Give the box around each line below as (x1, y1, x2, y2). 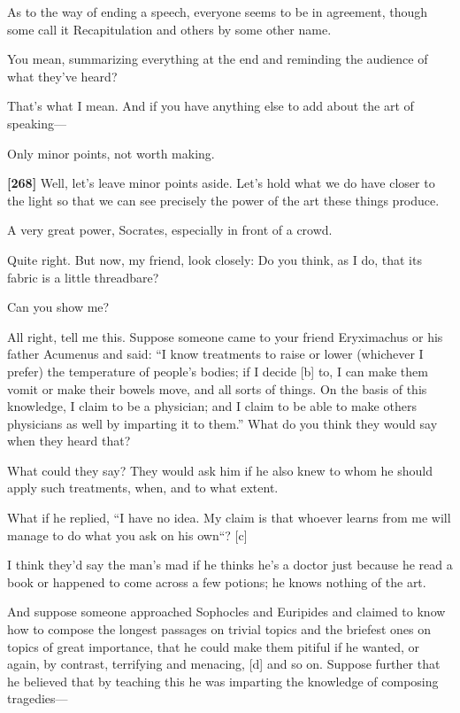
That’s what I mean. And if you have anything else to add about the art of (7, 97, 414, 115)
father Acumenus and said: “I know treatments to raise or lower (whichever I (7, 345, 424, 363)
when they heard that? (7, 431, 131, 450)
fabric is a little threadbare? (7, 267, 159, 286)
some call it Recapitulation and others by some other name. (7, 19, 332, 38)
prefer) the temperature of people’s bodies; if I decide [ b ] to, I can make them (7, 361, 428, 380)
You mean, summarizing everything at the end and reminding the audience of (7, 50, 428, 68)
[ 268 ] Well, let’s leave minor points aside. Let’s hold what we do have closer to (7, 174, 435, 192)
